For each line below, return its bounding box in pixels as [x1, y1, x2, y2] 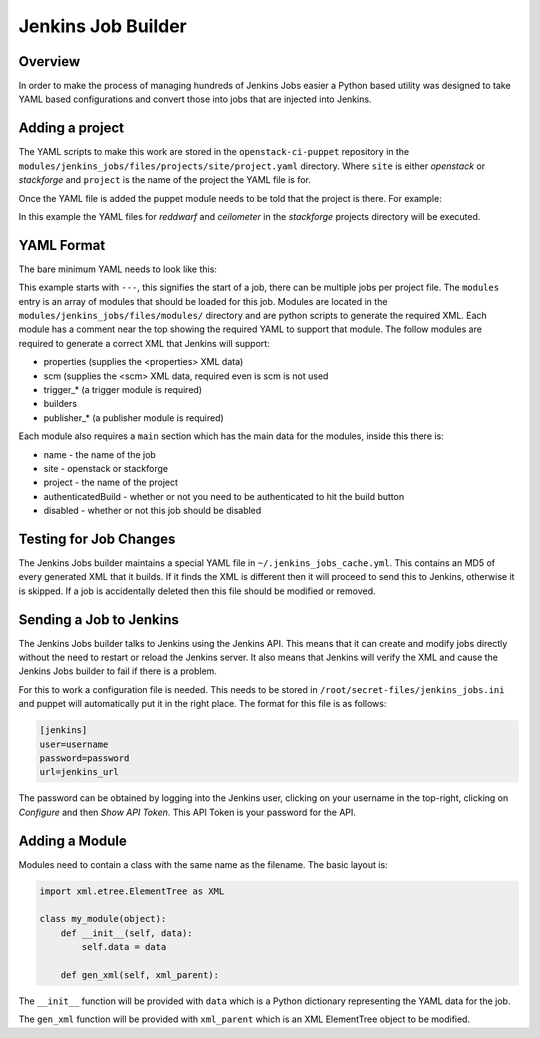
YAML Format [18, 236, 106, 254]
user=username [39, 738, 109, 750]
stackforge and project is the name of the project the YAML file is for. [18, 174, 312, 186]
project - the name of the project [43, 476, 179, 489]
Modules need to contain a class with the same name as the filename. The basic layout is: [18, 858, 389, 870]
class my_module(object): [39, 913, 167, 925]
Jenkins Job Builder [18, 15, 187, 37]
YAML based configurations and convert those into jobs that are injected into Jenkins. [18, 93, 372, 105]
